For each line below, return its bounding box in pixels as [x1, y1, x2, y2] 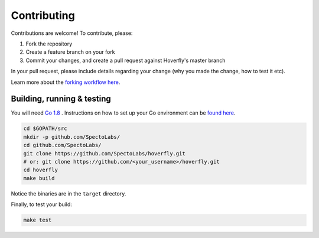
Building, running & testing [11, 94, 112, 104]
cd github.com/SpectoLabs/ [23, 142, 102, 149]
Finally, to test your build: [11, 201, 72, 208]
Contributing [11, 9, 75, 22]
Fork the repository [25, 40, 73, 47]
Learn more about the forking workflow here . [11, 79, 121, 86]
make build [23, 175, 55, 181]
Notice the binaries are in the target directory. [11, 190, 126, 197]
